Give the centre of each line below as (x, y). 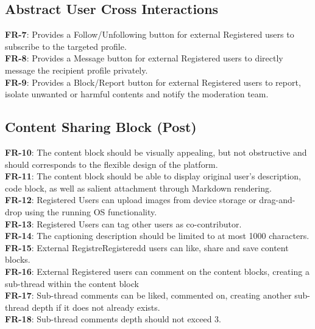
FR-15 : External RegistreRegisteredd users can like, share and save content (147, 247)
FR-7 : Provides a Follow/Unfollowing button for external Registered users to (150, 34)
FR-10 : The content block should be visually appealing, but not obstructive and (156, 152)
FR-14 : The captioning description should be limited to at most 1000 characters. (157, 236)
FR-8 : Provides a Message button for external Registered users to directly (144, 58)
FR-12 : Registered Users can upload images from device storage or (131, 200)
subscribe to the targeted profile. (66, 46)
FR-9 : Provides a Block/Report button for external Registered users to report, (153, 82)
